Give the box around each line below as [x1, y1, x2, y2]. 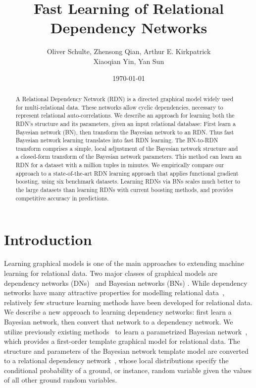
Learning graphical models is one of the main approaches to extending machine [4, 258, 244, 268]
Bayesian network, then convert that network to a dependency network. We [4, 316, 233, 326]
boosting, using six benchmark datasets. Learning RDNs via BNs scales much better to [15, 177, 240, 186]
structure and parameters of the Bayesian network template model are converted [4, 345, 249, 356]
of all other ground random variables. [4, 375, 117, 385]
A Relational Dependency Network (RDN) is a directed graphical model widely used [15, 94, 234, 103]
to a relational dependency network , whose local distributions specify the [4, 355, 229, 366]
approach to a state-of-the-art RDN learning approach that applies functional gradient [15, 169, 239, 177]
